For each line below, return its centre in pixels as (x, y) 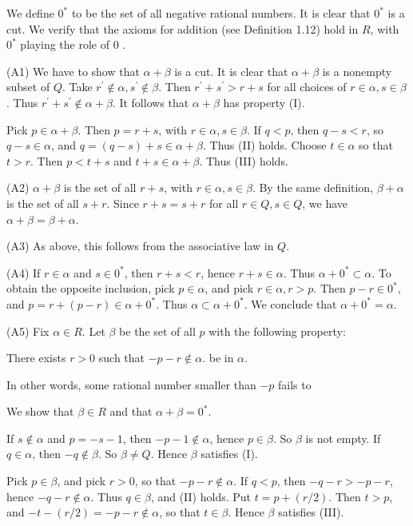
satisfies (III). (311, 512)
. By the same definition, (313, 187)
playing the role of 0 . (73, 44)
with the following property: (277, 331)
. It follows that (151, 102)
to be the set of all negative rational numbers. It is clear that (221, 13)
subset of (28, 87)
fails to (294, 384)
